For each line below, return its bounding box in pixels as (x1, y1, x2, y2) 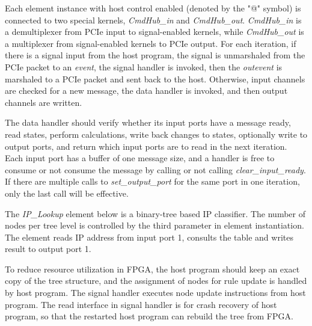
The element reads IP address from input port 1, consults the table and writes (5, 230, 293, 243)
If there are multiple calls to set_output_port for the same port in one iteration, (5, 175, 300, 188)
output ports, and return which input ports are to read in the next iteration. (5, 140, 287, 152)
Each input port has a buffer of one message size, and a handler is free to (5, 152, 275, 164)
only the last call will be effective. (5, 186, 129, 199)
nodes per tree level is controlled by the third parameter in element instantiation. (5, 219, 304, 232)
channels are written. (5, 96, 82, 108)
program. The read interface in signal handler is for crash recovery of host (5, 298, 277, 310)
